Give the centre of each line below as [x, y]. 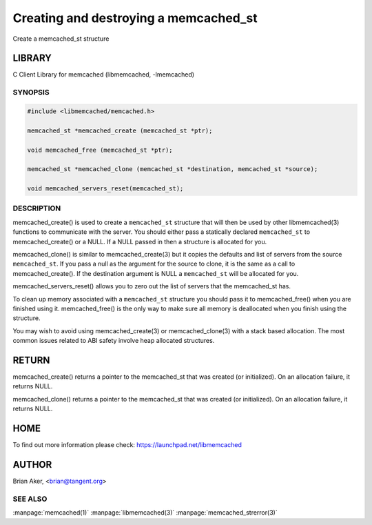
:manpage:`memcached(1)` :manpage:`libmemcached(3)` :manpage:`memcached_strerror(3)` [145, 513]
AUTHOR [32, 465]
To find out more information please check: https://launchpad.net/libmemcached [127, 445]
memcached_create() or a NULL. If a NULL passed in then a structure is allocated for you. [140, 241]
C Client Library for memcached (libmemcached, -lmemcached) [104, 75]
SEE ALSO [30, 499]
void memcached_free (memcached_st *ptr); [100, 150]
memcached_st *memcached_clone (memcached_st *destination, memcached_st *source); [173, 169]
